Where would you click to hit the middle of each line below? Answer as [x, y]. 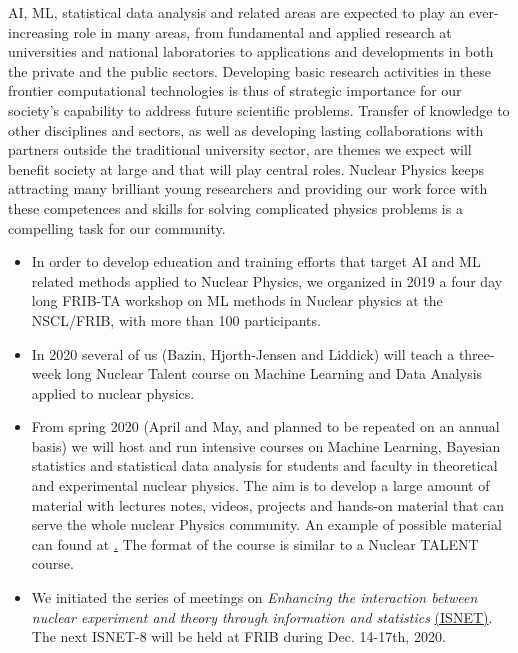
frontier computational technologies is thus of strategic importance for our [235, 90]
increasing [38, 31]
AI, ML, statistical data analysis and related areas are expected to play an [236, 12]
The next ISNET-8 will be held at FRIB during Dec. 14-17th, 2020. [238, 636]
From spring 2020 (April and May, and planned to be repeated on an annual [265, 426]
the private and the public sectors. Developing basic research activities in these [249, 70]
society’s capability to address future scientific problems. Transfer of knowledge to [259, 109]
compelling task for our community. [117, 227]
